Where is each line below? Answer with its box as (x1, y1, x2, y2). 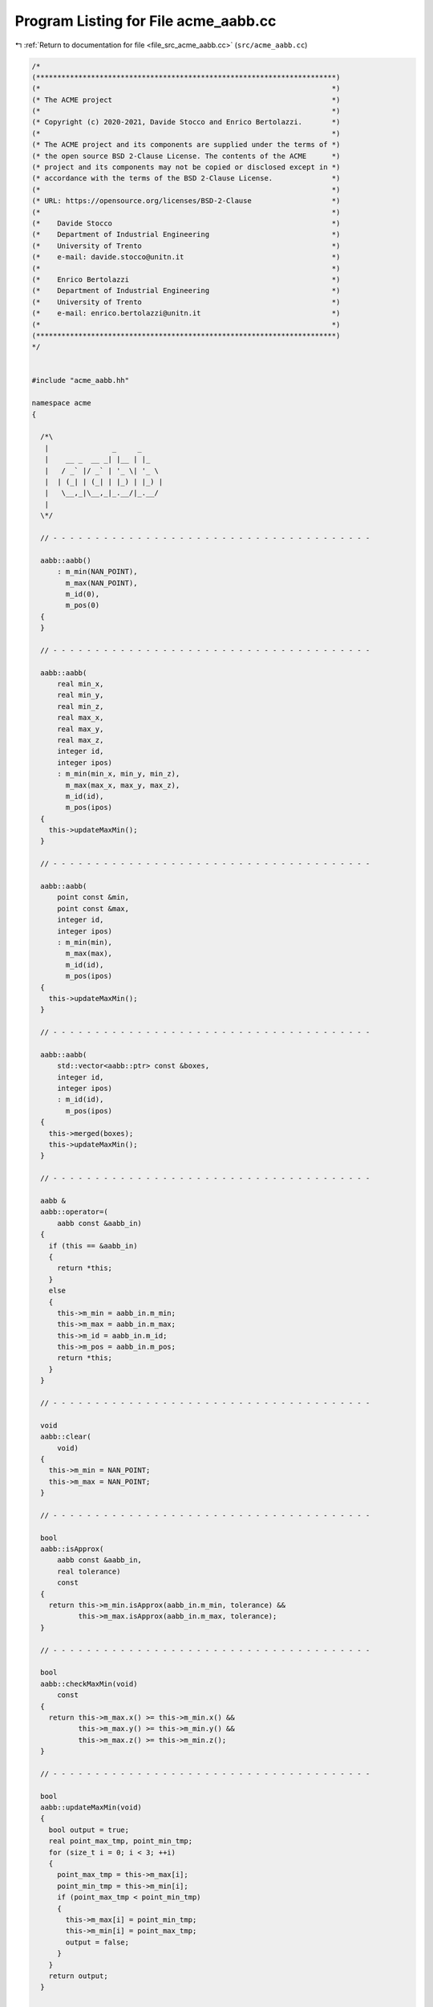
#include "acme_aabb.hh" (31, 376, 130, 385)
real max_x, (57, 713, 104, 723)
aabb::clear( (40, 1432, 91, 1441)
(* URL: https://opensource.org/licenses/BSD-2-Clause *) (31, 197, 341, 206)
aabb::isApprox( (40, 1545, 104, 1553)
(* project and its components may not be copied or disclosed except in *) (31, 163, 341, 172)
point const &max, (57, 904, 130, 913)
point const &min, (57, 893, 130, 902)
